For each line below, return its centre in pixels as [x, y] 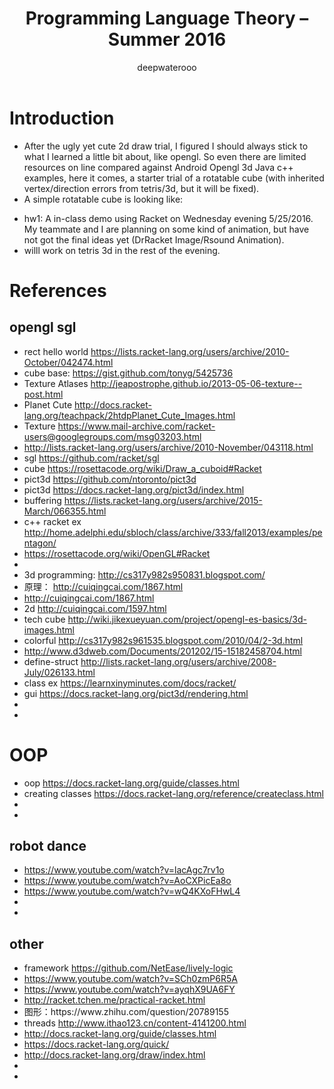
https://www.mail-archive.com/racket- [136, 426]
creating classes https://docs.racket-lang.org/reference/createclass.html [173, 793]
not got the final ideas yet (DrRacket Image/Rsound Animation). [154, 239]
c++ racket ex [52, 521]
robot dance [48, 846]
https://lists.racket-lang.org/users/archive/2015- [163, 500]
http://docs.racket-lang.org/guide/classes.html [120, 1034]
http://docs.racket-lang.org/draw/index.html [114, 1055]
